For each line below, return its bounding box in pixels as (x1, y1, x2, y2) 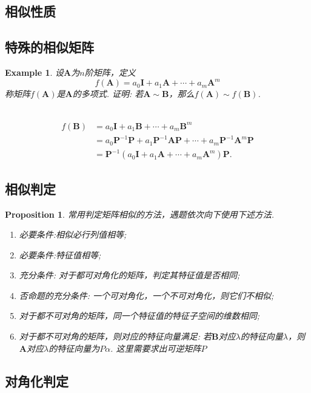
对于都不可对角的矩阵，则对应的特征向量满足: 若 (19, 330, 212, 343)
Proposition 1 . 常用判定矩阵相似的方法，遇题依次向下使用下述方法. (5, 207, 274, 220)
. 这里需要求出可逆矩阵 (110, 341, 201, 354)
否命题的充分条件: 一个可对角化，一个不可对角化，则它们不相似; (19, 289, 274, 301)
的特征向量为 (48, 341, 100, 354)
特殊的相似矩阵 (5, 38, 94, 56)
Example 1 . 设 (5, 65, 64, 78)
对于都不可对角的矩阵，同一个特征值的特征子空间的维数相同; (19, 309, 260, 322)
